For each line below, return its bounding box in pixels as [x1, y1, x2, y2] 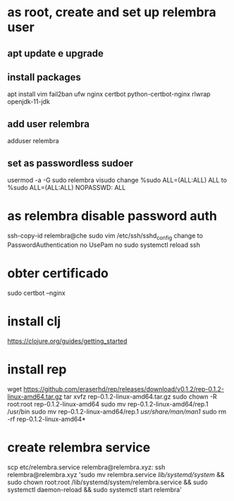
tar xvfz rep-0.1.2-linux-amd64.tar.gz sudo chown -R [63, 392, 217, 401]
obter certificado [7, 265, 109, 281]
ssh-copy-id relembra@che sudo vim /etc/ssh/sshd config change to [7, 231, 203, 241]
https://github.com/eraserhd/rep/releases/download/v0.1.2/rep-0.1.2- [23, 385, 224, 393]
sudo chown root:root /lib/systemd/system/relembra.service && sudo [7, 478, 208, 486]
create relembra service [7, 439, 151, 455]
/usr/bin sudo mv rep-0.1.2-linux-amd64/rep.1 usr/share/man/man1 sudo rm [7, 407, 227, 416]
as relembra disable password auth [7, 208, 217, 224]
